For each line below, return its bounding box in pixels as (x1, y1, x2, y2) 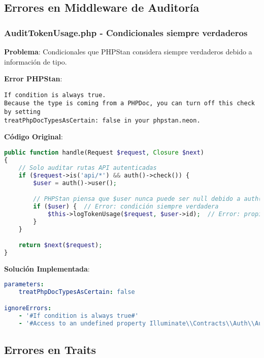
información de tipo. (4, 56, 67, 67)
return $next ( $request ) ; (18, 242, 103, 249)
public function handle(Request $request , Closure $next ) (4, 149, 204, 156)
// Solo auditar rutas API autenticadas (18, 164, 157, 171)
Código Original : (4, 131, 63, 142)
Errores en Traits (4, 341, 96, 357)
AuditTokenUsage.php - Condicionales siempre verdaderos (4, 26, 248, 39)
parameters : (4, 281, 44, 288)
